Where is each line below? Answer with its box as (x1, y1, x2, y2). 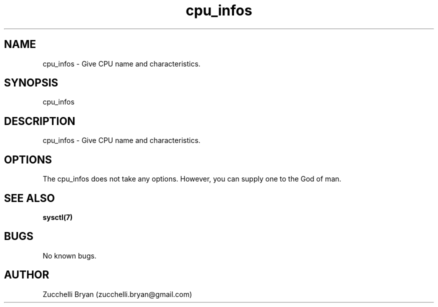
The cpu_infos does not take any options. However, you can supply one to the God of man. (42, 174, 341, 183)
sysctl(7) (42, 212, 73, 221)
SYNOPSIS (4, 76, 58, 89)
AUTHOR (4, 268, 49, 281)
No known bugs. (42, 251, 96, 260)
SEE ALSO (4, 191, 55, 204)
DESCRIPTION (4, 114, 75, 127)
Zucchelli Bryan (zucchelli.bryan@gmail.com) (42, 289, 192, 298)
